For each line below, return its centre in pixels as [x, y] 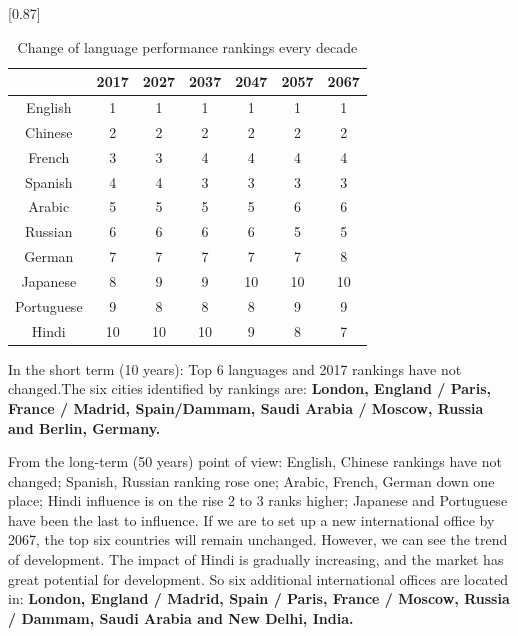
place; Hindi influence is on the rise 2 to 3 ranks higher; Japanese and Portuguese [258, 500]
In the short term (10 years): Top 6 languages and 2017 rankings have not [235, 368]
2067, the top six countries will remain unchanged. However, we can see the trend [258, 539]
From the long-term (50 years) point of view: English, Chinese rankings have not [255, 461]
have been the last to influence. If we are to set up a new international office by [251, 519]
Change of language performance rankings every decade [187, 46]
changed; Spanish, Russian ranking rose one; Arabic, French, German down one [251, 480]
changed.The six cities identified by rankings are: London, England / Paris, [249, 388]
